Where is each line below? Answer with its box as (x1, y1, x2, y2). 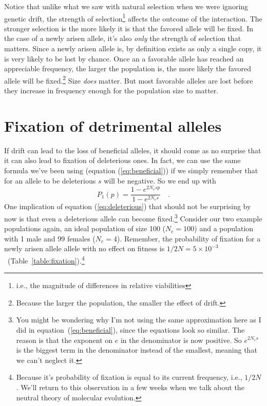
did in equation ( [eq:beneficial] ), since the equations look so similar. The (16, 324, 245, 335)
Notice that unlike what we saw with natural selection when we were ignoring (4, 1, 249, 11)
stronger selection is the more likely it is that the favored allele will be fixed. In (4, 23, 253, 33)
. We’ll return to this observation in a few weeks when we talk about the (16, 381, 244, 392)
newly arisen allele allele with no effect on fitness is (4, 243, 165, 254)
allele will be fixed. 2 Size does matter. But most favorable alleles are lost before (4, 73, 253, 86)
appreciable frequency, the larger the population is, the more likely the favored (4, 63, 252, 74)
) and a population (194, 223, 254, 234)
